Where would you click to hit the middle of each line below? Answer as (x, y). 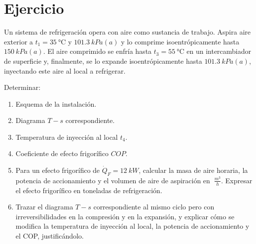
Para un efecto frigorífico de (58, 170)
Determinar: (22, 87)
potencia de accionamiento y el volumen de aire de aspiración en (113, 180)
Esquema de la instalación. (56, 103)
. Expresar (237, 180)
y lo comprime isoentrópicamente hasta (180, 41)
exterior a (18, 41)
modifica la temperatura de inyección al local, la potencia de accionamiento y (132, 226)
